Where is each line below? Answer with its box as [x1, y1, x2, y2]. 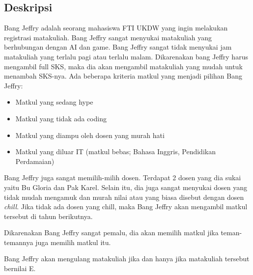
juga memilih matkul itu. [35, 237, 111, 247]
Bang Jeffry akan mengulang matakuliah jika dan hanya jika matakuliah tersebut [4, 253, 250, 264]
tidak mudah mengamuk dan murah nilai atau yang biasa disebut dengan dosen [4, 192, 244, 202]
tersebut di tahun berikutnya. [4, 211, 93, 221]
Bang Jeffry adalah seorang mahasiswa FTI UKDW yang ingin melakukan [4, 23, 228, 33]
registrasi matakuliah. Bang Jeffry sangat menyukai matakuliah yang [4, 32, 212, 42]
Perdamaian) [15, 156, 55, 166]
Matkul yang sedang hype [15, 97, 93, 107]
